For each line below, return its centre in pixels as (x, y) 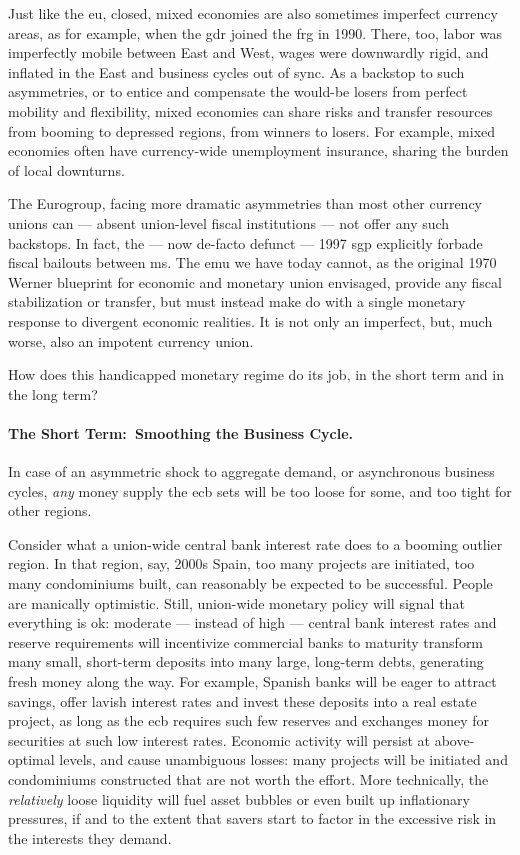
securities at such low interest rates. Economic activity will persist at (219, 739)
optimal (31, 759)
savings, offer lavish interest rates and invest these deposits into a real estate (242, 700)
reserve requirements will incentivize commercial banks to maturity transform (246, 641)
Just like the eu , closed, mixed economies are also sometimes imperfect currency (253, 13)
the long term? (53, 393)
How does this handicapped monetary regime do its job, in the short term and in (256, 374)
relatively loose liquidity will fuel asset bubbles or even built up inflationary (239, 798)
